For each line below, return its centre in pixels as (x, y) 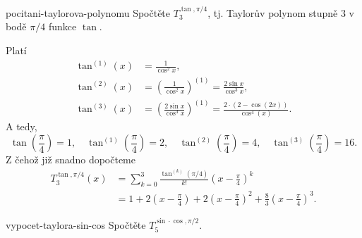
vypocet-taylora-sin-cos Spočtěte (76, 224)
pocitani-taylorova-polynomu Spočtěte (88, 12)
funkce (62, 26)
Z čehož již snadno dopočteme (71, 159)
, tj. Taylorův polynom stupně (273, 12)
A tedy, (22, 126)
